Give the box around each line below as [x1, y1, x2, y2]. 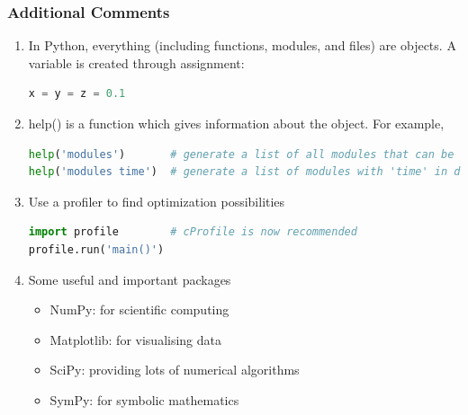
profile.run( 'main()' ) [28, 243, 165, 256]
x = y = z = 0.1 [28, 87, 126, 101]
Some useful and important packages [28, 269, 231, 288]
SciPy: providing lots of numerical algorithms [49, 360, 300, 379]
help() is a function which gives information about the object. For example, [28, 114, 445, 132]
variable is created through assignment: [28, 53, 245, 72]
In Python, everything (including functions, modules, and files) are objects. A [28, 36, 456, 55]
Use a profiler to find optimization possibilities [28, 191, 285, 210]
